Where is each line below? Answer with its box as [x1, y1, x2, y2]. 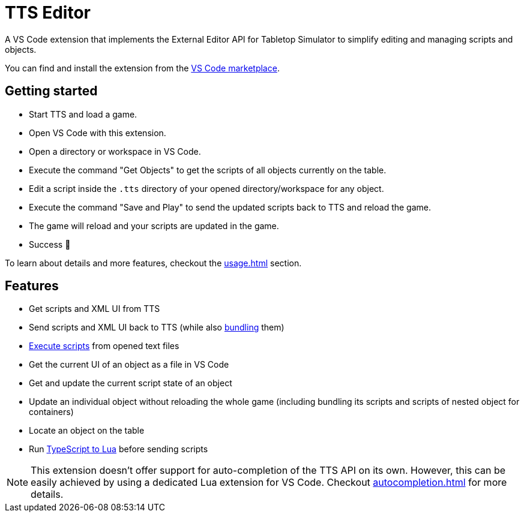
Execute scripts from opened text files [29, 341, 179, 351]
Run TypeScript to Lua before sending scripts [29, 444, 208, 455]
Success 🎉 [29, 239, 71, 250]
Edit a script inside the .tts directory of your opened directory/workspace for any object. [29, 183, 384, 194]
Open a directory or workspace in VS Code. [29, 146, 201, 157]
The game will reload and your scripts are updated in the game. [29, 220, 279, 231]
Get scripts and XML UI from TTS [29, 303, 160, 314]
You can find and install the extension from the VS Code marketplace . [5, 62, 280, 73]
